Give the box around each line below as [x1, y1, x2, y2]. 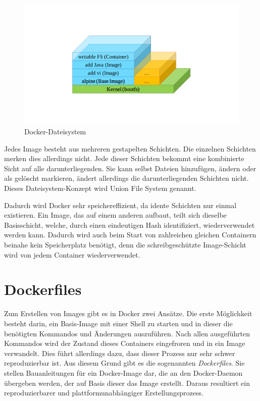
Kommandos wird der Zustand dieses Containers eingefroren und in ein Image [4, 338, 245, 348]
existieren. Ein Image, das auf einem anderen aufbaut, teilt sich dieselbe [4, 210, 227, 220]
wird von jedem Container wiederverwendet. [4, 249, 140, 260]
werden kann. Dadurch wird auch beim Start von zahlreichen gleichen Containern [4, 229, 256, 240]
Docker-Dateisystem [24, 126, 86, 137]
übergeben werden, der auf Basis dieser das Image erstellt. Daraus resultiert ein [4, 377, 250, 388]
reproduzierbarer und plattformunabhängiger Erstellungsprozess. [4, 387, 203, 398]
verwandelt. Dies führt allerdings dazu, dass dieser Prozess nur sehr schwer [4, 347, 235, 358]
